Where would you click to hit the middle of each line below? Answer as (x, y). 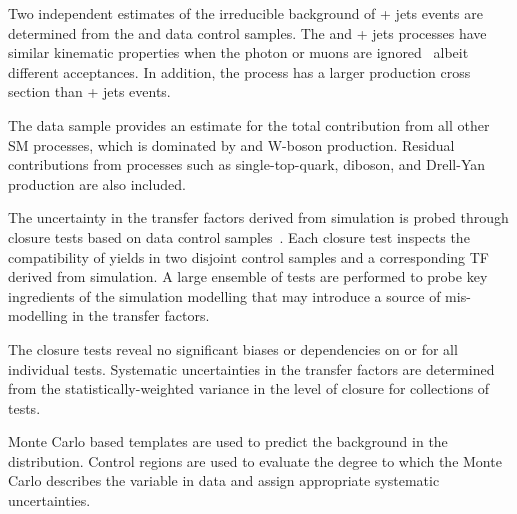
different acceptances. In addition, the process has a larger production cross (239, 71)
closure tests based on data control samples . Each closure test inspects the (239, 236)
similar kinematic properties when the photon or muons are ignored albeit (238, 52)
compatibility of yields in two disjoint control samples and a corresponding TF (248, 256)
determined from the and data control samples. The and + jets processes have (247, 32)
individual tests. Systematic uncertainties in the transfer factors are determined (251, 368)
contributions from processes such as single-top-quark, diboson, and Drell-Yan (247, 164)
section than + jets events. (89, 91)
